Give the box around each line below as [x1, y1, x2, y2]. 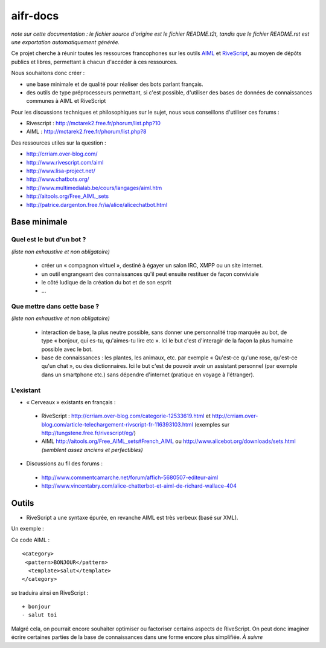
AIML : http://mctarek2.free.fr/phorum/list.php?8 [26, 128, 147, 136]
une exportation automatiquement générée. [11, 38, 120, 45]
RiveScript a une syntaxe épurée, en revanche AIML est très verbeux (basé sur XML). [26, 514, 238, 521]
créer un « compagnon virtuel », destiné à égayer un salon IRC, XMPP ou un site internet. [41, 262, 263, 269]
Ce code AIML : [11, 536, 50, 543]
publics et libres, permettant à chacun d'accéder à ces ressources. [11, 58, 178, 65]
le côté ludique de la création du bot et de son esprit [41, 278, 171, 286]
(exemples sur [194, 421, 230, 428]
